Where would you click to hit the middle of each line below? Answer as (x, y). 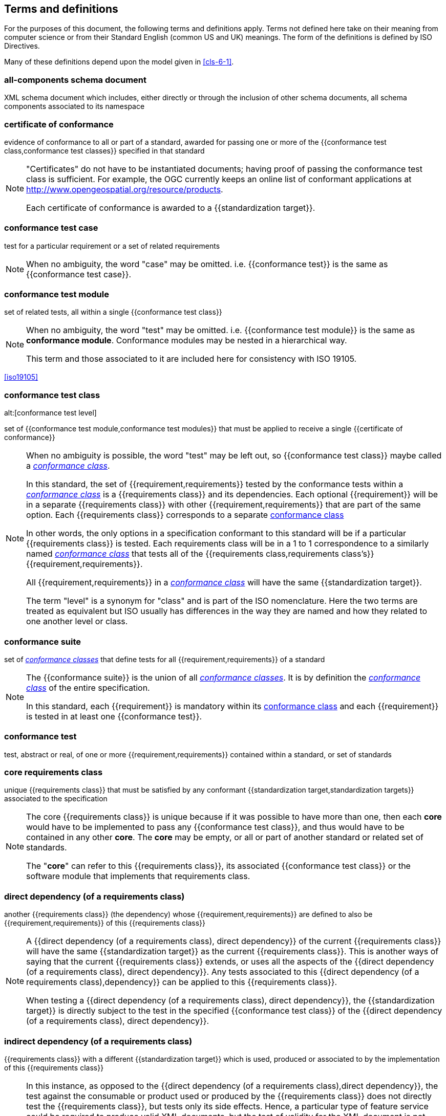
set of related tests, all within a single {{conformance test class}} (113, 312)
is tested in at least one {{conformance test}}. (114, 716)
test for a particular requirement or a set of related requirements (112, 246)
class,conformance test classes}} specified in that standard (104, 150)
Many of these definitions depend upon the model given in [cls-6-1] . (119, 62)
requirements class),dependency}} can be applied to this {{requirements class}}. (182, 982)
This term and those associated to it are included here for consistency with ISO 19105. (192, 359)
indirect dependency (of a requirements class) (98, 1041)
